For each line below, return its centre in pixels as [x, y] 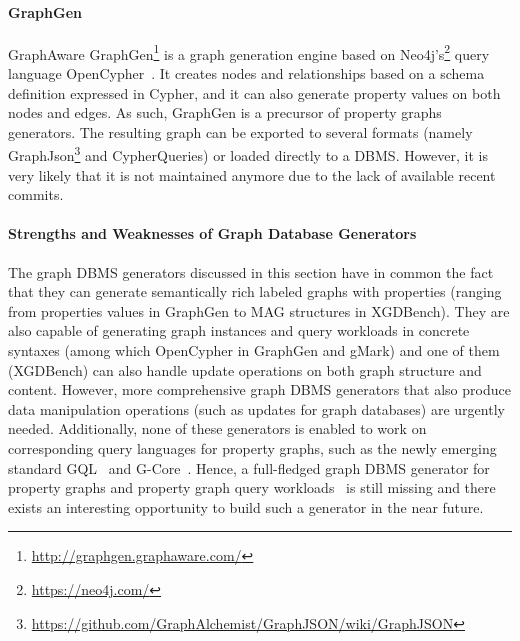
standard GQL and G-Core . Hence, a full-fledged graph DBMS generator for [249, 467]
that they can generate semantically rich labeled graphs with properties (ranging [255, 291]
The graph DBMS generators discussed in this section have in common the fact [251, 271]
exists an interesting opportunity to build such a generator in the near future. [246, 506]
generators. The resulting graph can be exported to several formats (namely [240, 131]
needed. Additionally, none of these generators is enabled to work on [217, 428]
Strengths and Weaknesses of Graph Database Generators [212, 233]
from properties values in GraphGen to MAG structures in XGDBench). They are [259, 310]
